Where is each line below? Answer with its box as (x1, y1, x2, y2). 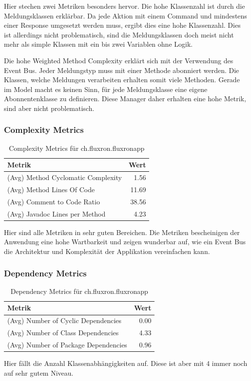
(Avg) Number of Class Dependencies (7, 327, 119, 338)
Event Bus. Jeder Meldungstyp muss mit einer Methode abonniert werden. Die (4, 65, 239, 75)
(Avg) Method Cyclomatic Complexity (7, 172, 122, 182)
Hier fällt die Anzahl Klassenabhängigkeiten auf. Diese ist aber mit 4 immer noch (4, 358, 248, 368)
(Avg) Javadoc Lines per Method (7, 208, 106, 218)
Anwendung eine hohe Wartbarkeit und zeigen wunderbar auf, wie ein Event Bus (4, 236, 246, 247)
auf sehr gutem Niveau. (4, 367, 74, 378)
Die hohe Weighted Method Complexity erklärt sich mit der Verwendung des (4, 55, 233, 65)
